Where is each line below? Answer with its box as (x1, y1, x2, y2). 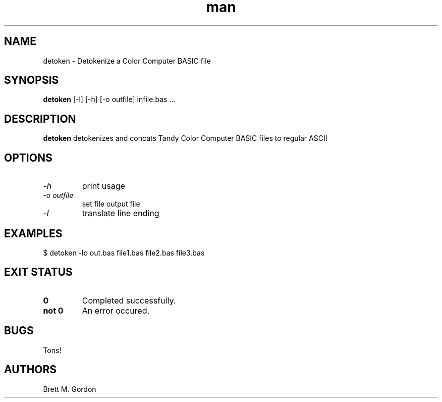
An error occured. (82, 305, 150, 316)
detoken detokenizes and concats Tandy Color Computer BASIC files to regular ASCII (43, 134, 327, 143)
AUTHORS (4, 363, 57, 376)
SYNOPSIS (4, 74, 59, 87)
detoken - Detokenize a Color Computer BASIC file (43, 56, 211, 65)
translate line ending (82, 208, 159, 219)
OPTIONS (4, 151, 52, 164)
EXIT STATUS (4, 266, 73, 279)
